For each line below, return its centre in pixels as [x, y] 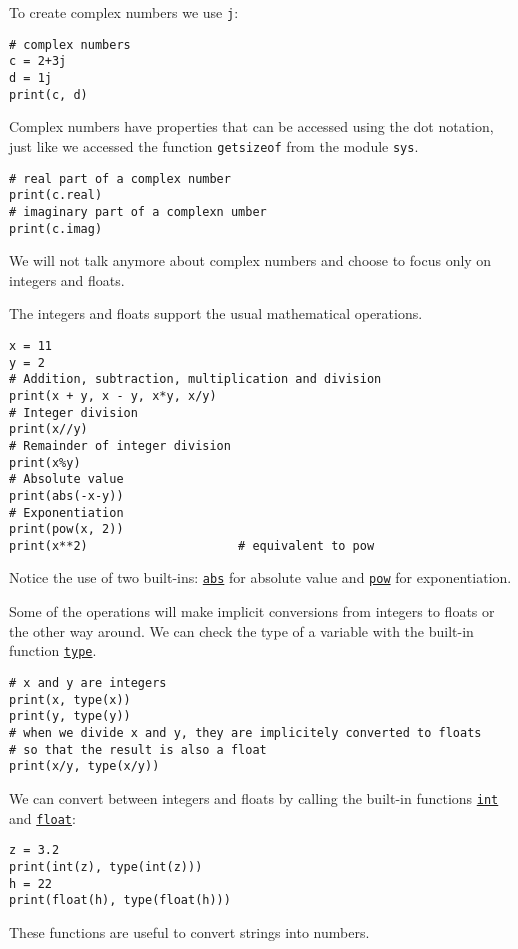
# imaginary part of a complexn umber [138, 211]
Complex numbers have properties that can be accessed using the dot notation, [251, 126]
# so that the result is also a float [138, 749]
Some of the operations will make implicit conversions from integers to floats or [252, 611]
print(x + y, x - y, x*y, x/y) [113, 395]
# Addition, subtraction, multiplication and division [195, 379]
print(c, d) [48, 94]
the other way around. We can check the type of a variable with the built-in [241, 630]
